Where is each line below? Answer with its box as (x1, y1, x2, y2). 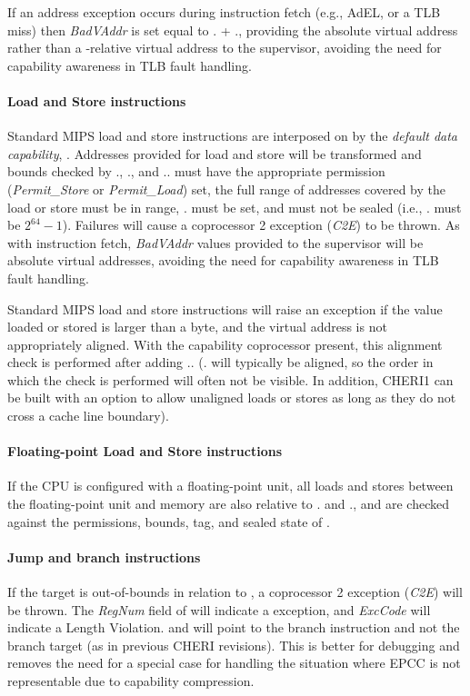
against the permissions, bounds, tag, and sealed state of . (7, 512, 330, 531)
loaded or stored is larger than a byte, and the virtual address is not (7, 317, 387, 336)
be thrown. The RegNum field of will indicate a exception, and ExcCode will (7, 600, 431, 619)
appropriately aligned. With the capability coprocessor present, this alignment (7, 334, 443, 353)
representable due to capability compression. (7, 671, 255, 691)
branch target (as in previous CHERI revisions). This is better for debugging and (7, 635, 460, 654)
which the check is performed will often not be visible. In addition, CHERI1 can (7, 370, 454, 389)
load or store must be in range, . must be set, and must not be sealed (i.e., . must (7, 197, 462, 216)
